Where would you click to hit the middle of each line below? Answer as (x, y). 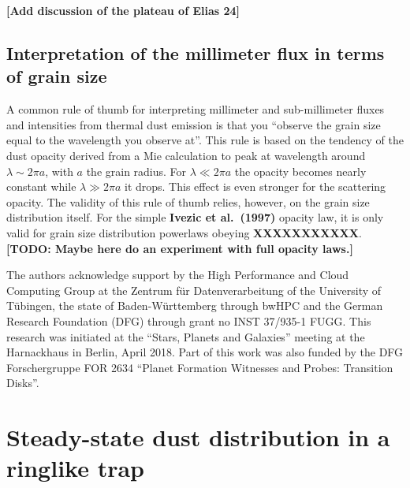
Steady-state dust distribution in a (198, 437)
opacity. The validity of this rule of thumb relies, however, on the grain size (188, 201)
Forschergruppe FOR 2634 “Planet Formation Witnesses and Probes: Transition (200, 367)
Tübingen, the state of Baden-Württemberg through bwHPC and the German (195, 305)
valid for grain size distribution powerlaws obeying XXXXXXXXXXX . (184, 232)
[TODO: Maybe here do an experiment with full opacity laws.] (180, 248)
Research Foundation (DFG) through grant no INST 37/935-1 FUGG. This (189, 320)
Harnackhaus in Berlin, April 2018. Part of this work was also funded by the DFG (205, 352)
